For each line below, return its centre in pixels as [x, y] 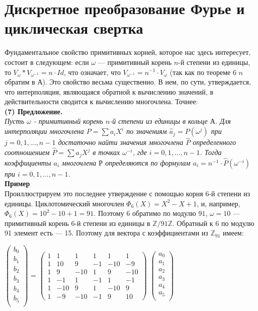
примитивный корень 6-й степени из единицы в [77, 223]
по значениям [147, 131]
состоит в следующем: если [47, 62]
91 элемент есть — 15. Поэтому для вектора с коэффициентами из [106, 233]
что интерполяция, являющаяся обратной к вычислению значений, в [109, 91]
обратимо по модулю [164, 213]
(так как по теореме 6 [203, 72]
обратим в [20, 82]
